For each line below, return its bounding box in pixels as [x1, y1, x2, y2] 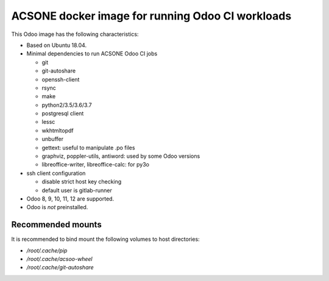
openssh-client [41, 76, 80, 83]
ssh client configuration [26, 169, 86, 177]
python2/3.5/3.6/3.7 [41, 101, 92, 108]
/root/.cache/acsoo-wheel [26, 255, 93, 263]
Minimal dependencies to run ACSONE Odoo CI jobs [26, 50, 158, 57]
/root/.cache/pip [26, 247, 68, 254]
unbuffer [41, 135, 64, 143]
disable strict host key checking [41, 178, 122, 185]
